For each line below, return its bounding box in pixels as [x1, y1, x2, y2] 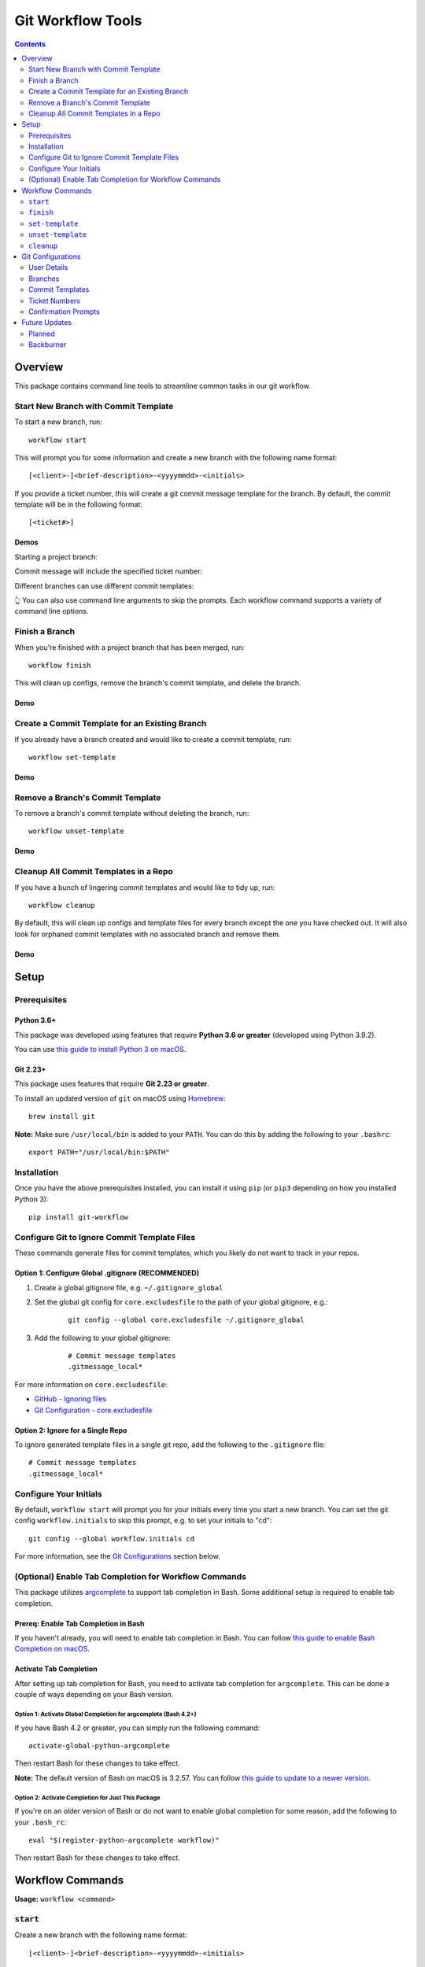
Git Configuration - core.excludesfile [34, 1405, 153, 1415]
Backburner [28, 340, 67, 349]
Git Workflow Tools [14, 12, 142, 29]
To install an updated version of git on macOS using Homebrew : [14, 1094, 226, 1103]
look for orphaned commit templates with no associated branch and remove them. [14, 929, 281, 939]
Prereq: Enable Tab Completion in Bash [14, 1618, 145, 1628]
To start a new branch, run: [14, 417, 102, 426]
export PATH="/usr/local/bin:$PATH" [28, 1148, 170, 1157]
